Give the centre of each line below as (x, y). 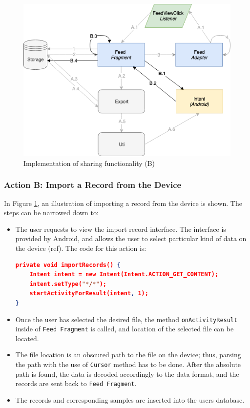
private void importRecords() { (68, 265)
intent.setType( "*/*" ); (68, 284)
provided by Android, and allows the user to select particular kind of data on (131, 238)
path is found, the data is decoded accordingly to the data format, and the (127, 374)
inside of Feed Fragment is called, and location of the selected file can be (125, 329)
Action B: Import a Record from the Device (93, 185)
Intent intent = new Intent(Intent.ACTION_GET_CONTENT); (124, 275)
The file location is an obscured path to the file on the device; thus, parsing (128, 355)
